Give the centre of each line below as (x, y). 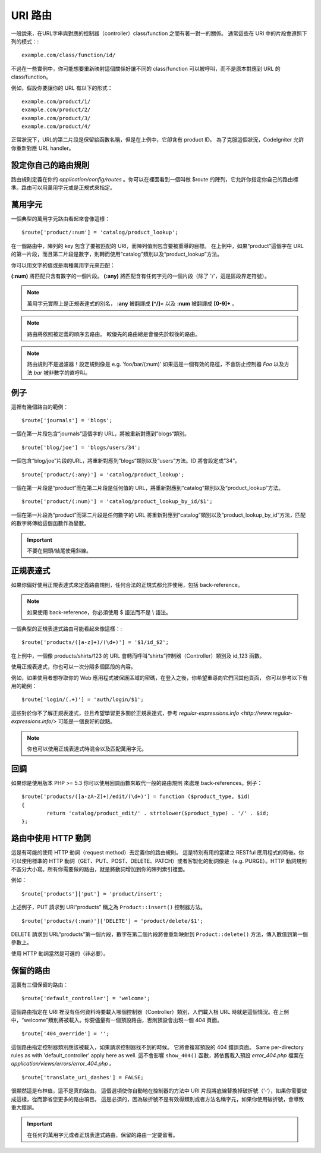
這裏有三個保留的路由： (40, 985)
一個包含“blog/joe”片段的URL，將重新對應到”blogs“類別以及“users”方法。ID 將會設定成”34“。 (125, 461)
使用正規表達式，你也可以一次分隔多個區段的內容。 (73, 667)
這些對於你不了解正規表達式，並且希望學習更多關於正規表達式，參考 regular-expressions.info (125, 713)
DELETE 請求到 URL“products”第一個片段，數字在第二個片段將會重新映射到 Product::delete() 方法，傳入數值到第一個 (160, 934)
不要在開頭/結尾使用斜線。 (59, 551)
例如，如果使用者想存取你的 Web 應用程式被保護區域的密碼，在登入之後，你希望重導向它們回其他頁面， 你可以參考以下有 (159, 677)
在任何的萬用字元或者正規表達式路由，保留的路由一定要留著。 (103, 1135)
